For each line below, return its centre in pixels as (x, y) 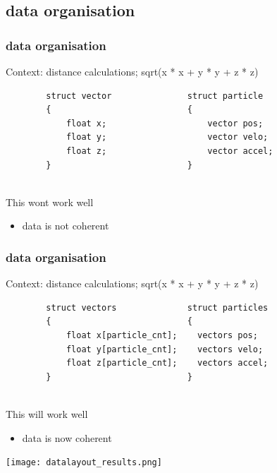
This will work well (47, 413)
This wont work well (50, 202)
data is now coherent (67, 437)
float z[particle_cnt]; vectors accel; (167, 363)
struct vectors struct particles (157, 307)
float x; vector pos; (165, 123)
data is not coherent (66, 226)
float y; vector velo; (167, 137)
